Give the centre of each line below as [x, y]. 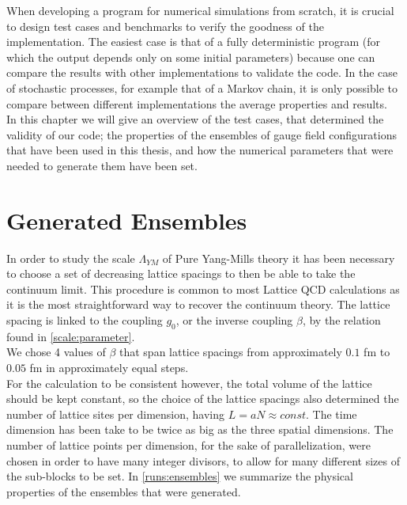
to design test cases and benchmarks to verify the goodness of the [165, 26]
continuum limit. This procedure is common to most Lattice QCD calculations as [203, 289]
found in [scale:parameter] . [71, 336]
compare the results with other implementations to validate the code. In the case [202, 72]
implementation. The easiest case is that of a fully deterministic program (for [194, 42]
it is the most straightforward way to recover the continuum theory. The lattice [198, 304]
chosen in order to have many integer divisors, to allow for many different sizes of [203, 460]
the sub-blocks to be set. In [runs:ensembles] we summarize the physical [180, 476]
